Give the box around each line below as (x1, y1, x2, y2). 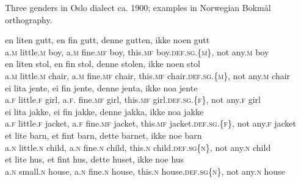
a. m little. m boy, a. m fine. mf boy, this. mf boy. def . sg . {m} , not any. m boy (5, 45, 269, 58)
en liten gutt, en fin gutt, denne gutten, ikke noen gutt (5, 33, 210, 46)
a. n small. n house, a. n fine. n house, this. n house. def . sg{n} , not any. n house (5, 164, 285, 177)
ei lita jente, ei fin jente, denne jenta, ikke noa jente (5, 81, 198, 94)
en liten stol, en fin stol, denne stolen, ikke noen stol (5, 57, 200, 70)
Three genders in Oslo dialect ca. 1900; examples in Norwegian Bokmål (5, 1, 271, 13)
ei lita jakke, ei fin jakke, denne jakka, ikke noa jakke (5, 105, 204, 117)
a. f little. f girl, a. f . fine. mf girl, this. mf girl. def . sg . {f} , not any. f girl (5, 93, 261, 106)
